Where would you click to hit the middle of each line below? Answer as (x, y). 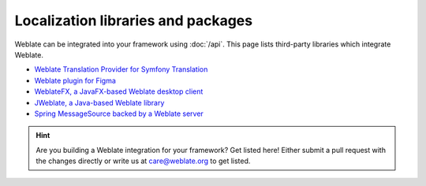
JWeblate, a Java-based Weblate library (99, 102)
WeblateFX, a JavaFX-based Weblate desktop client (119, 91)
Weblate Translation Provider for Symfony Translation (121, 69)
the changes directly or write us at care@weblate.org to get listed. (143, 161)
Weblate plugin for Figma (75, 80)
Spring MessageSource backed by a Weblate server (119, 113)
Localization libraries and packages (133, 20)
